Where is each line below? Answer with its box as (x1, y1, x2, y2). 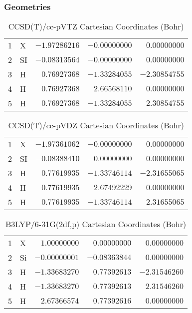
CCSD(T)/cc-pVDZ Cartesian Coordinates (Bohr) (8, 119, 184, 131)
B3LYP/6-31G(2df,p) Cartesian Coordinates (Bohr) (5, 218, 187, 230)
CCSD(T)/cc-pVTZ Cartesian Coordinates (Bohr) (8, 20, 184, 32)
